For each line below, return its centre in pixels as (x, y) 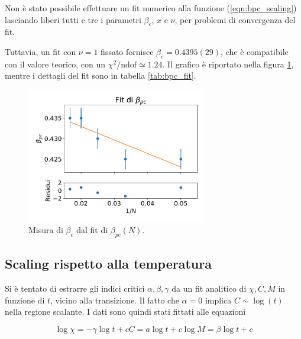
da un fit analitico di (209, 288)
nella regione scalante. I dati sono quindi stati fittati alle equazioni (125, 311)
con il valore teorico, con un (55, 64)
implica (218, 300)
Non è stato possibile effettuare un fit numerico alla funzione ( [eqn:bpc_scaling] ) (151, 8)
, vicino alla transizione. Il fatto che (115, 300)
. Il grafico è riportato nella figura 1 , (228, 64)
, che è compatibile (255, 51)
